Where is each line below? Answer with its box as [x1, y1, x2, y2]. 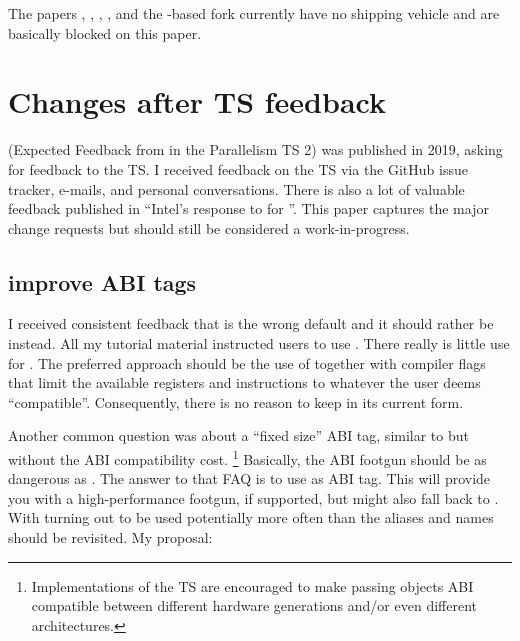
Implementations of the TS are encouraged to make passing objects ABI [31, 575, 474, 596]
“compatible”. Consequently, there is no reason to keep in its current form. [8, 391, 464, 412]
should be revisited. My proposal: [8, 527, 213, 548]
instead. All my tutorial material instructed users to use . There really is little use [8, 333, 510, 354]
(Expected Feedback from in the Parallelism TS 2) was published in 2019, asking [8, 139, 503, 160]
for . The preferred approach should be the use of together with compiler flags [8, 352, 486, 373]
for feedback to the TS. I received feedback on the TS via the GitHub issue [8, 158, 468, 179]
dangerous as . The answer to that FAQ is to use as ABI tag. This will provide [8, 468, 491, 489]
